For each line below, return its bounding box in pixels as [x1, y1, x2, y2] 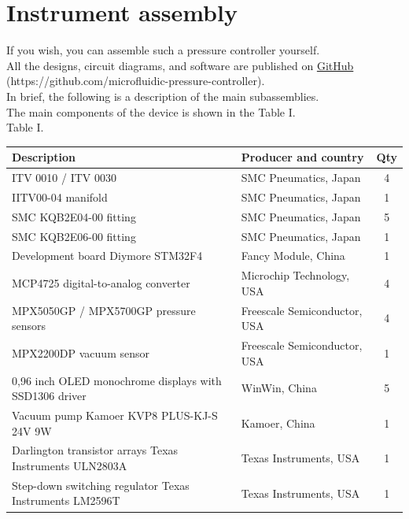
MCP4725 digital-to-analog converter [12, 275, 190, 291]
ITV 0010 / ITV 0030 [12, 169, 116, 186]
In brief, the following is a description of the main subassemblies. [6, 87, 319, 104]
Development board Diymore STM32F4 [12, 247, 203, 264]
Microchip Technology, [241, 267, 350, 284]
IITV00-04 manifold [12, 188, 108, 205]
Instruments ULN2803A [12, 458, 127, 474]
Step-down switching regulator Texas [12, 476, 190, 493]
